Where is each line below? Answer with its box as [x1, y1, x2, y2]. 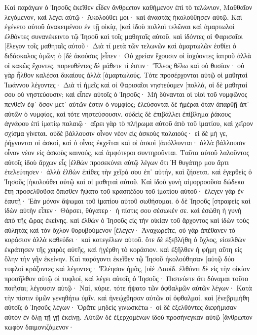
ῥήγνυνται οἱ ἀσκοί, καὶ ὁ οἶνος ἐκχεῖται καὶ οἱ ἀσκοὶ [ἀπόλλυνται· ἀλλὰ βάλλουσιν [4, 137, 246, 148]
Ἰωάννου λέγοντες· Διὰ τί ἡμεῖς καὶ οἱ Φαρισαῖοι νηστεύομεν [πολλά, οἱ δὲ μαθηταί [4, 79, 248, 89]
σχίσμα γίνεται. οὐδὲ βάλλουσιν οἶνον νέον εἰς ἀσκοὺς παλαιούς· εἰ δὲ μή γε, [4, 127, 228, 138]
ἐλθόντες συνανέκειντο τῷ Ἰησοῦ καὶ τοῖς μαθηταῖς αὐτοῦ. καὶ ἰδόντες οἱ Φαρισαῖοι [4, 31, 243, 41]
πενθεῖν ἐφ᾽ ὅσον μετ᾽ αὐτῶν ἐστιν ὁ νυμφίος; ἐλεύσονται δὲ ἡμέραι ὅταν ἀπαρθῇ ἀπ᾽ [4, 98, 249, 109]
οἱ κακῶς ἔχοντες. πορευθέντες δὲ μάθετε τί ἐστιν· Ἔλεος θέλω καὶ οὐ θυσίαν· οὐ [4, 60, 245, 70]
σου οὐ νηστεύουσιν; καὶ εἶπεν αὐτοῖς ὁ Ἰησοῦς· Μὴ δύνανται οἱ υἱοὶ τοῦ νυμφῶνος [4, 89, 248, 99]
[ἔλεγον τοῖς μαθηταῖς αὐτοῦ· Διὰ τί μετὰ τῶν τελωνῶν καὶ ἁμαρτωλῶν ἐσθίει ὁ [4, 41, 236, 51]
